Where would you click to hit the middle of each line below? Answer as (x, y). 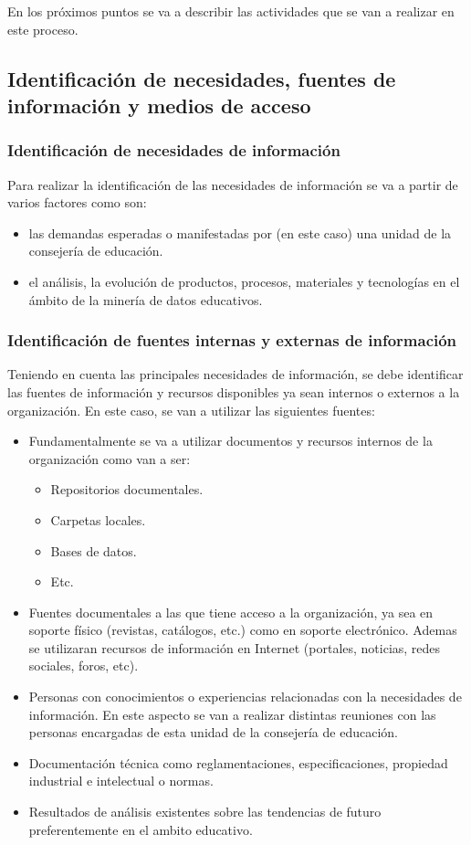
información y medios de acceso (159, 105)
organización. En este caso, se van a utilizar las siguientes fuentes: (191, 410)
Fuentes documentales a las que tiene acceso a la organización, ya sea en (231, 612)
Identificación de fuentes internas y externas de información (232, 340)
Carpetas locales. (98, 519)
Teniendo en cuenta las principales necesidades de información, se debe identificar (235, 374)
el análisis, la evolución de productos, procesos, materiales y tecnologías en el (244, 281)
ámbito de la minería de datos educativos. (146, 299)
